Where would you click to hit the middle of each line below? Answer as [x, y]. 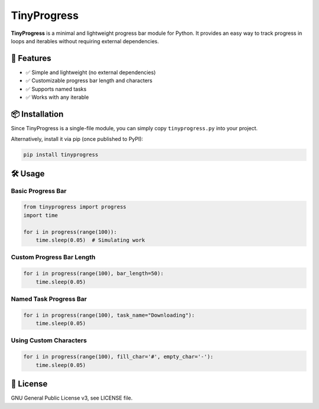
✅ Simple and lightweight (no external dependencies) [91, 72]
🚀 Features [31, 58]
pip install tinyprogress [61, 155]
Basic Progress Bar [39, 191]
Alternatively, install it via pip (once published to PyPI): [77, 139]
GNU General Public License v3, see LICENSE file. [72, 398]
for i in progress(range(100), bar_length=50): [93, 273]
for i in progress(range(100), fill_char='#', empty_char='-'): [118, 357]
